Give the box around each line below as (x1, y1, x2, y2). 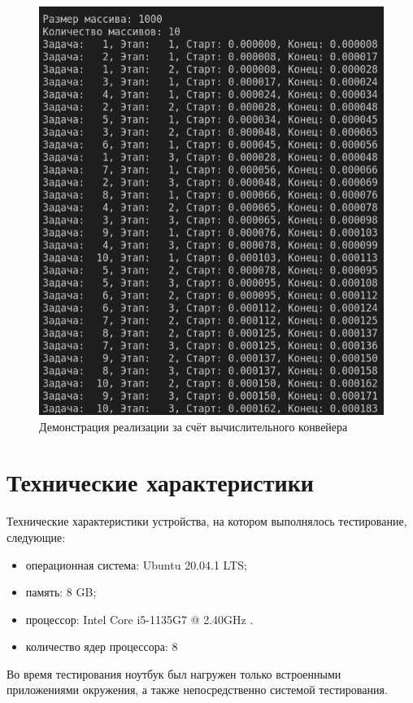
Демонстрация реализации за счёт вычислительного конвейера (39, 417, 348, 434)
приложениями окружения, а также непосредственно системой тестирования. (7, 681, 388, 698)
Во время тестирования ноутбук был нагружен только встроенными (7, 665, 341, 682)
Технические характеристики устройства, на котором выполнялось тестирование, (7, 513, 407, 530)
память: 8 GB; (25, 583, 97, 600)
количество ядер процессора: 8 (25, 638, 178, 655)
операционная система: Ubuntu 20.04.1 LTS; (25, 556, 247, 573)
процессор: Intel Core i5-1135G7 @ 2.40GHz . (25, 610, 254, 627)
